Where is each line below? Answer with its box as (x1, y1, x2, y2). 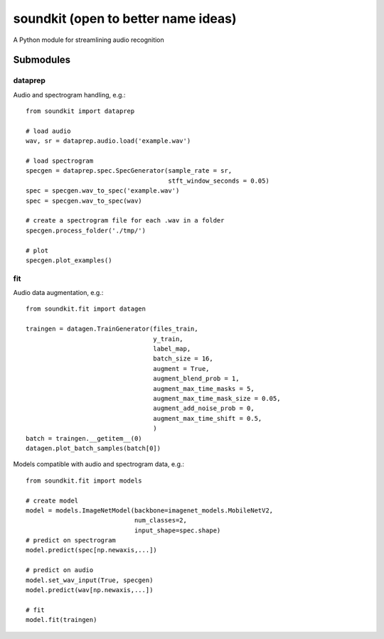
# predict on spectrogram (26, 537, 117, 544)
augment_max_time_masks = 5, (153, 385, 255, 392)
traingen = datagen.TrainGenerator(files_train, (26, 325, 198, 333)
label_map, (153, 345, 191, 353)
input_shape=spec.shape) (134, 526, 221, 535)
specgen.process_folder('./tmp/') (26, 226, 146, 235)
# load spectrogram (26, 157, 94, 165)
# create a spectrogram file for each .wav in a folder (26, 217, 225, 225)
